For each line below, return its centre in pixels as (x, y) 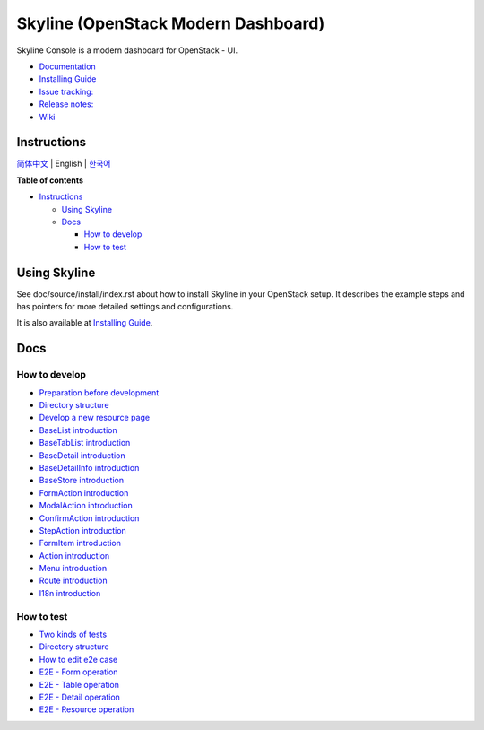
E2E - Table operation (79, 684)
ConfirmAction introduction (89, 518)
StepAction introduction (83, 530)
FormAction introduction (84, 492)
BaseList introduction (78, 430)
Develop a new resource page (95, 418)
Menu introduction (73, 569)
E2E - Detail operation (80, 697)
